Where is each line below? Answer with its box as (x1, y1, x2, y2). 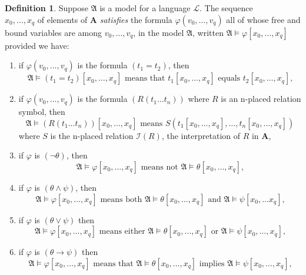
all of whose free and (226, 13, 301, 25)
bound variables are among (5, 26, 102, 38)
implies (199, 259, 225, 268)
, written (192, 26, 224, 38)
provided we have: (5, 39, 69, 51)
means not (141, 163, 178, 171)
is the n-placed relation (50, 129, 134, 141)
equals (218, 74, 241, 83)
